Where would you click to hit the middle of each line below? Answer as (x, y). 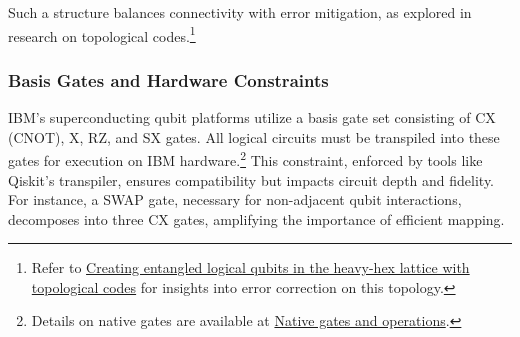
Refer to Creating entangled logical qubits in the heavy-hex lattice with (250, 267)
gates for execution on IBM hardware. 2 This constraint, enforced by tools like (245, 158)
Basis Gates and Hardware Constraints (168, 79)
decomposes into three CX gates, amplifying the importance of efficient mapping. (256, 218)
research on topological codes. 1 (102, 34)
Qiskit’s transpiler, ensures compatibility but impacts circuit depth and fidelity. (251, 179)
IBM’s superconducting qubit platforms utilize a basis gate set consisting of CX (252, 117)
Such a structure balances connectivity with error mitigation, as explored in (240, 12)
